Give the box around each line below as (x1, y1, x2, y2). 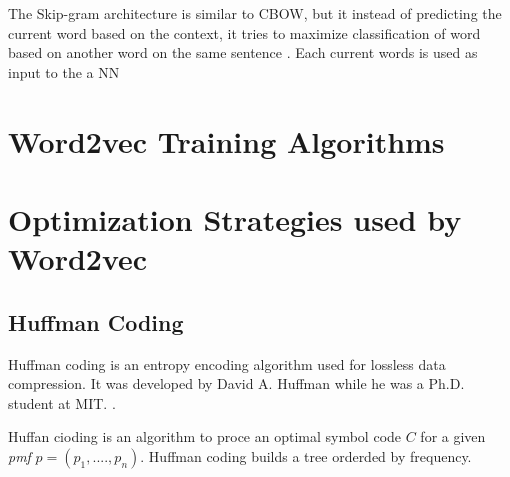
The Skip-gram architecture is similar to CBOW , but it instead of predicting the (8, 3, 502, 23)
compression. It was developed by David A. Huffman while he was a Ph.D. (8, 373, 465, 394)
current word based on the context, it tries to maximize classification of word (8, 22, 481, 43)
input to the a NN (8, 61, 120, 82)
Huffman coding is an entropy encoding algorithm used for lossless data (8, 353, 446, 374)
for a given (420, 426, 486, 447)
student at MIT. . (8, 392, 116, 413)
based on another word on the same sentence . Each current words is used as (8, 42, 478, 63)
